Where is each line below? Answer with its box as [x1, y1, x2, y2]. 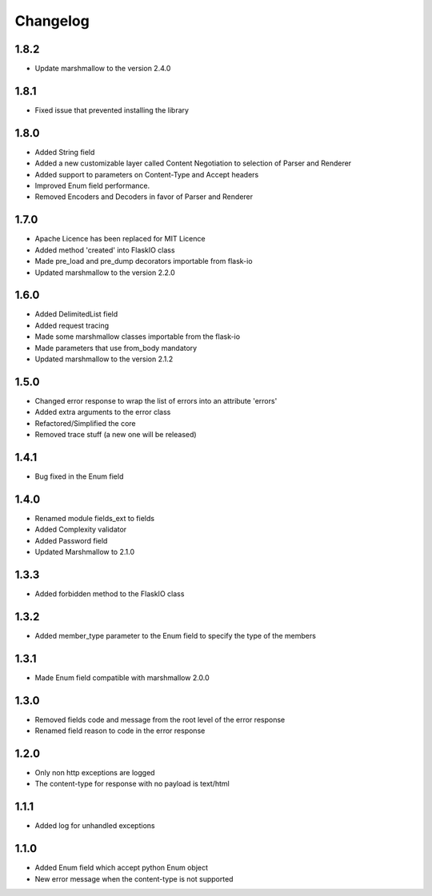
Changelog [14, 12, 90, 30]
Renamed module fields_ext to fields [34, 513, 155, 523]
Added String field [34, 147, 95, 157]
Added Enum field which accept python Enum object [34, 863, 208, 873]
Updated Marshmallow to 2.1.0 [34, 548, 135, 557]
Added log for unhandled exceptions [34, 821, 155, 830]
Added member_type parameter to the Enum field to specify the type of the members [34, 631, 316, 640]
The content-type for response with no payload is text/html [34, 779, 230, 789]
